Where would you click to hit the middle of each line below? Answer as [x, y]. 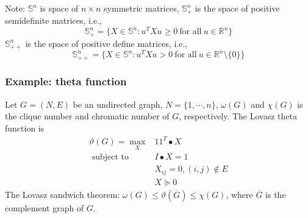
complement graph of [45, 207]
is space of [59, 8]
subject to [110, 157]
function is [25, 128]
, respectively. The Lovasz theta [238, 116]
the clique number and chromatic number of [87, 116]
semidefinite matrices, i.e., [53, 20]
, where [239, 194]
